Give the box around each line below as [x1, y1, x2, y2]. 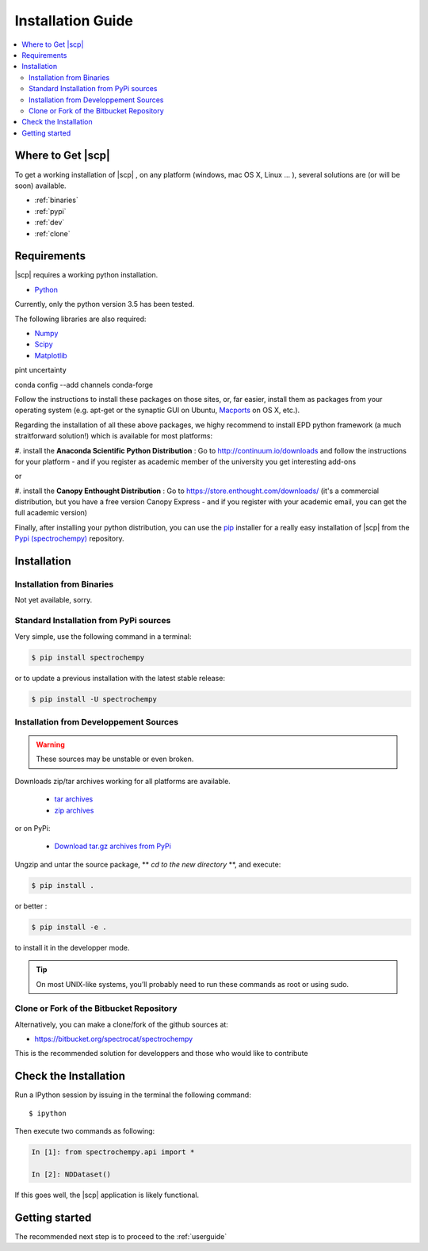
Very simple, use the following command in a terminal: [14, 631, 192, 641]
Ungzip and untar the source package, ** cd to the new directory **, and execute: [14, 859, 281, 869]
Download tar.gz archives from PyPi [54, 841, 172, 851]
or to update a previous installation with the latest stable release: [14, 673, 226, 683]
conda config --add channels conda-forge [14, 380, 154, 389]
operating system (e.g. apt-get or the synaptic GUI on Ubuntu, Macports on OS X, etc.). [14, 405, 300, 415]
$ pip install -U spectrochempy [31, 694, 158, 703]
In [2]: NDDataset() [31, 1169, 111, 1179]
